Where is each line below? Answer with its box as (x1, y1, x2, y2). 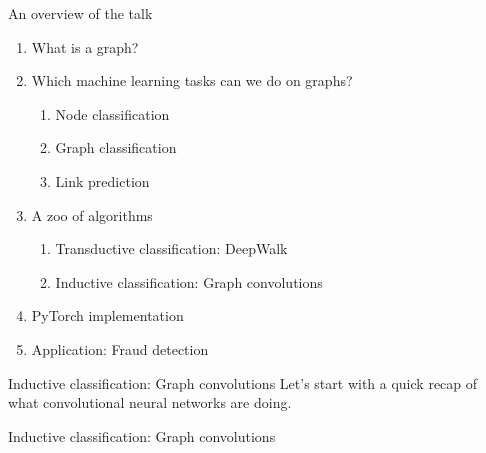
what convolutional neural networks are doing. (8, 392, 292, 413)
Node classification (55, 103, 170, 124)
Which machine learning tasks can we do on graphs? (31, 70, 353, 91)
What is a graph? (31, 36, 139, 57)
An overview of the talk (8, 3, 153, 23)
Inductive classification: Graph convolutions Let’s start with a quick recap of (8, 372, 478, 393)
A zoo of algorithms (31, 204, 153, 225)
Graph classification (55, 137, 177, 158)
